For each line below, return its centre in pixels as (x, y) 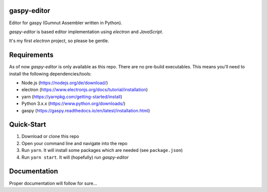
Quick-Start (28, 124)
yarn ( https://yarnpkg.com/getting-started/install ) (72, 96)
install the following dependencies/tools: (50, 74)
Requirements (31, 55)
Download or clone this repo (50, 137)
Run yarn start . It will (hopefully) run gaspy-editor (75, 157)
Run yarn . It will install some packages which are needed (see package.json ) (102, 150)
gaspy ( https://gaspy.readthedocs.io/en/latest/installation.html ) (86, 110)
